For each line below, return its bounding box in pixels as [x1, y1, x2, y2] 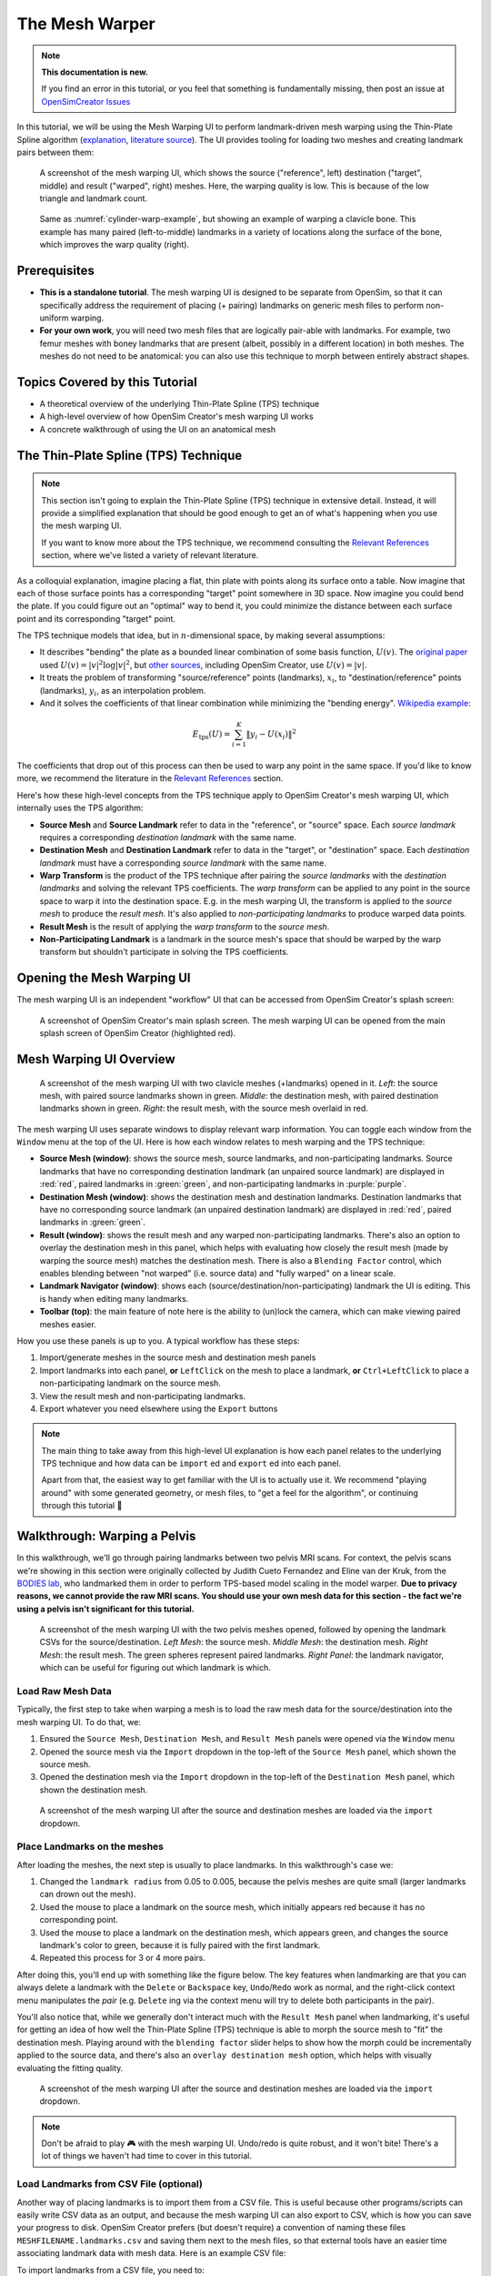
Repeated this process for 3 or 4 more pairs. [39, 1953, 206, 1964]
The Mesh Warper [16, 14, 155, 34]
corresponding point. [39, 1915, 118, 1925]
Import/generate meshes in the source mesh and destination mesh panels [39, 1352, 316, 1363]
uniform [39, 312, 69, 323]
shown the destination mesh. [39, 1784, 148, 1795]
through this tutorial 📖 [41, 1500, 123, 1511]
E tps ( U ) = [192, 729, 231, 741]
